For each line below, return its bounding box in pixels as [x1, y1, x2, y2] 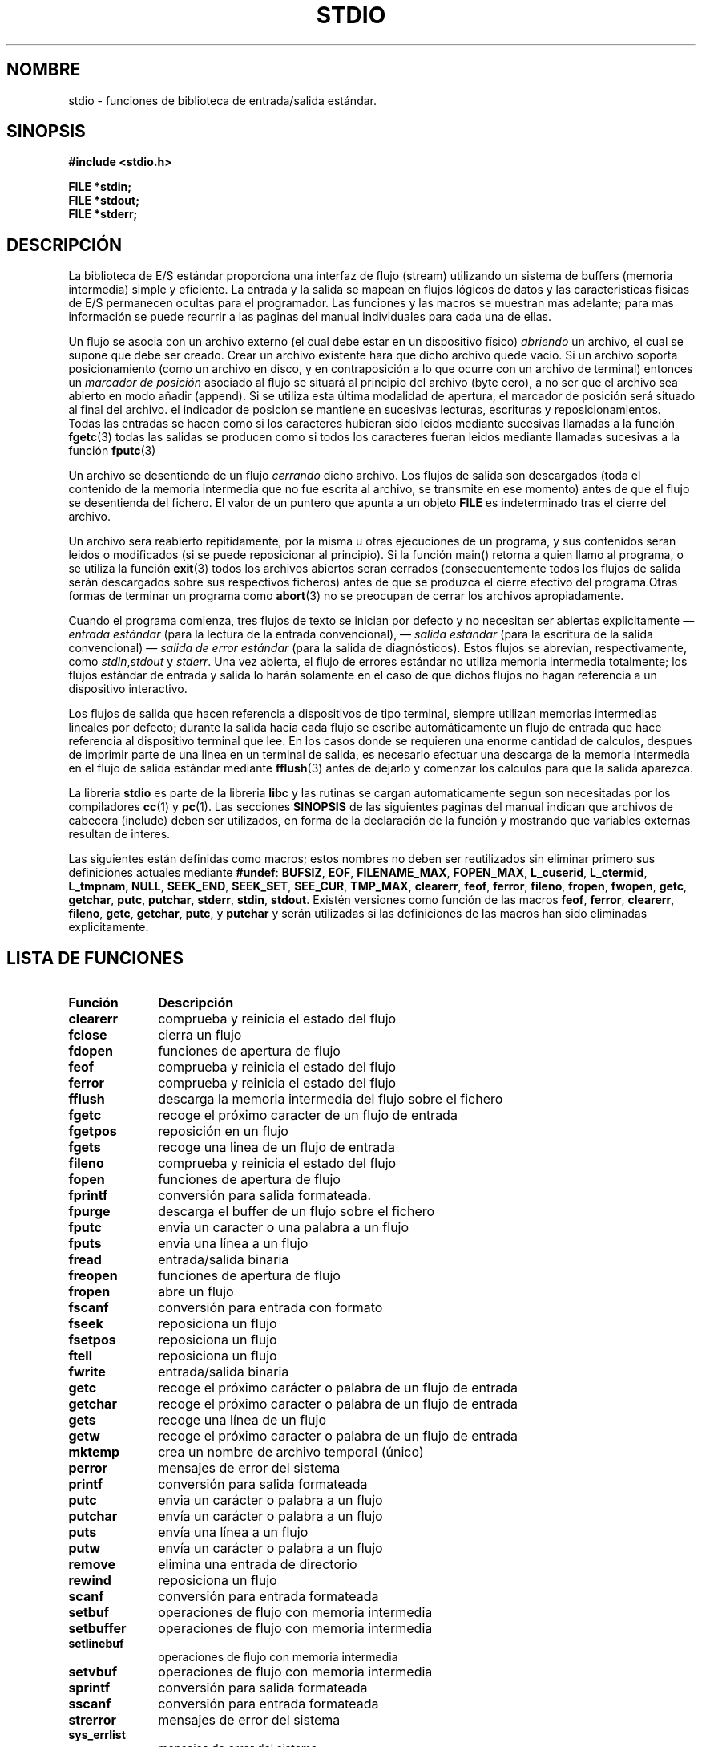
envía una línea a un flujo [158, 1524, 309, 1541]
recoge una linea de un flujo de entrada [158, 1139, 395, 1156]
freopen [68, 1267, 118, 1284]
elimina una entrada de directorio [158, 1556, 357, 1573]
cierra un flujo [158, 1027, 242, 1044]
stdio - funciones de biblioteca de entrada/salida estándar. [68, 93, 377, 107]
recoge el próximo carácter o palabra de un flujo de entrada [158, 1380, 518, 1396]
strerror [68, 1712, 116, 1729]
